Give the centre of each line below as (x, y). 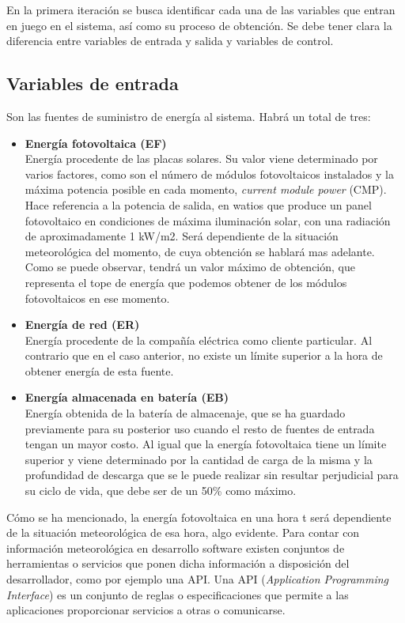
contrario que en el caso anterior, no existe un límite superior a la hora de (204, 355)
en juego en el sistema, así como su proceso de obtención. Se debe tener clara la (199, 25)
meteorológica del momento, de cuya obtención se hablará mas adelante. (200, 251)
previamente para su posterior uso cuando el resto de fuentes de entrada (200, 428)
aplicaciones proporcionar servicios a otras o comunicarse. (146, 610)
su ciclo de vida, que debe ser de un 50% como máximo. (161, 491)
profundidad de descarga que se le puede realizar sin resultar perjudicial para (212, 475)
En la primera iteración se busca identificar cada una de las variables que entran (201, 9)
